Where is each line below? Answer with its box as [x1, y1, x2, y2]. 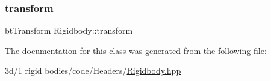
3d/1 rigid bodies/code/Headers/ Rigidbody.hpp [5, 64, 181, 77]
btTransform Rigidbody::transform [5, 24, 133, 37]
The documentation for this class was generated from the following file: [5, 44, 267, 56]
